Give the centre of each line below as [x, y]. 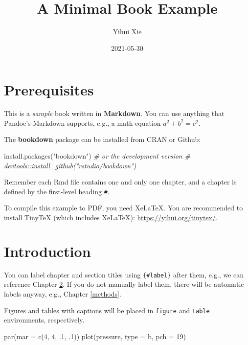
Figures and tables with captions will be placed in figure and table [107, 310]
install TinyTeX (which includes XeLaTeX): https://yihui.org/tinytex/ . [111, 218]
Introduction [47, 251]
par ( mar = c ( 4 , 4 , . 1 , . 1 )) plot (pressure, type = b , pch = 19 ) [95, 336]
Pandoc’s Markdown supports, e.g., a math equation [82, 123]
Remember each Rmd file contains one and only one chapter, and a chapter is [120, 182]
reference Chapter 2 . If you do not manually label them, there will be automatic [124, 284]
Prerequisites [49, 90]
